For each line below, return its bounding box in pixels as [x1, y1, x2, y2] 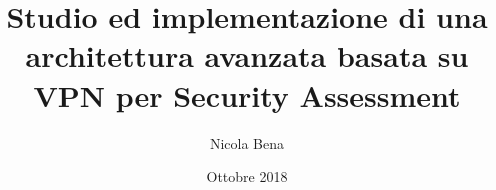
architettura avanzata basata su [25, 35, 469, 76]
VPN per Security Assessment [33, 74, 461, 115]
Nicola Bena [209, 132, 285, 153]
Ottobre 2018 [206, 166, 288, 187]
